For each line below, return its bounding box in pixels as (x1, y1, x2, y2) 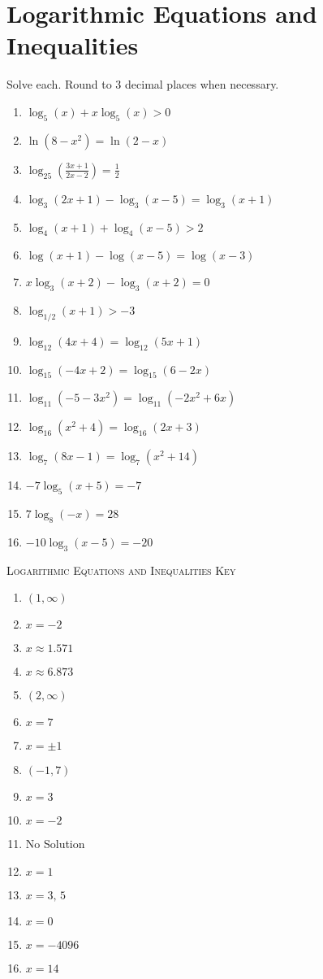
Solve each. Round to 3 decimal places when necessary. (6, 76, 279, 93)
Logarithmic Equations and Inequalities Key (6, 561, 236, 578)
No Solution (25, 835, 85, 852)
